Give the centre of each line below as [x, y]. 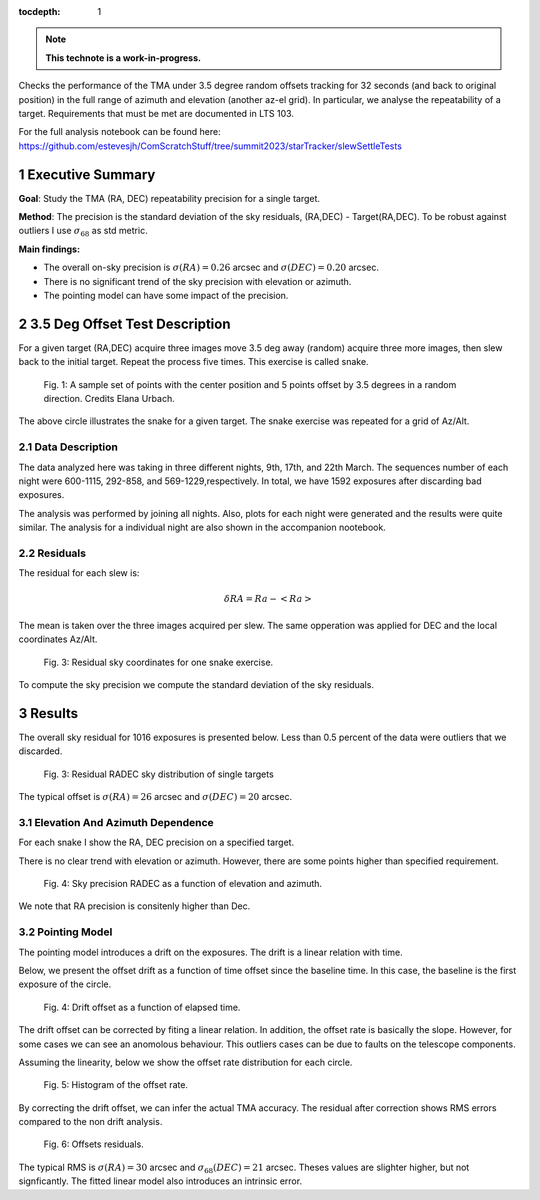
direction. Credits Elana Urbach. [109, 399]
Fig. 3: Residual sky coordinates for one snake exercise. [158, 662]
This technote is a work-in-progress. [123, 57]
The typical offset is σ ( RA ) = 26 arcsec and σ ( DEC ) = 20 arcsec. [155, 797]
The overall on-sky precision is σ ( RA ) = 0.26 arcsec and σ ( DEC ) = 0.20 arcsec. [211, 267]
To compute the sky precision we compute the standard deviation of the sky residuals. [196, 685]
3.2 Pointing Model [65, 932]
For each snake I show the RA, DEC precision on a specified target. [156, 842]
